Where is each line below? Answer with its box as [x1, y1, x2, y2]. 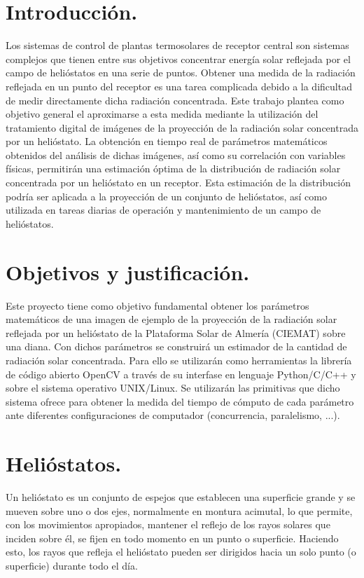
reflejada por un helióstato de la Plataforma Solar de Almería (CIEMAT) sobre [6, 325, 346, 340]
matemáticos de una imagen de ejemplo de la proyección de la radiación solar [6, 312, 337, 326]
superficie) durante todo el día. [6, 558, 138, 572]
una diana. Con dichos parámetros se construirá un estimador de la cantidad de [6, 339, 347, 354]
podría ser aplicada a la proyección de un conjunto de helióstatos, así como [6, 188, 327, 203]
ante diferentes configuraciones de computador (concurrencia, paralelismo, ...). [6, 408, 340, 422]
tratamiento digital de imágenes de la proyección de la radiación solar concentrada [6, 120, 358, 135]
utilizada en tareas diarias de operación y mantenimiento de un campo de [6, 202, 321, 217]
